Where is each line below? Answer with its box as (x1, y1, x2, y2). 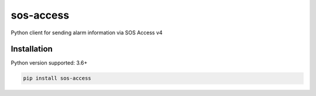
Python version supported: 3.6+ (11, 59, 88, 66)
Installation (11, 44, 53, 54)
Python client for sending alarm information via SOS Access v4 (11, 29, 163, 36)
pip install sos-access (23, 75, 92, 81)
